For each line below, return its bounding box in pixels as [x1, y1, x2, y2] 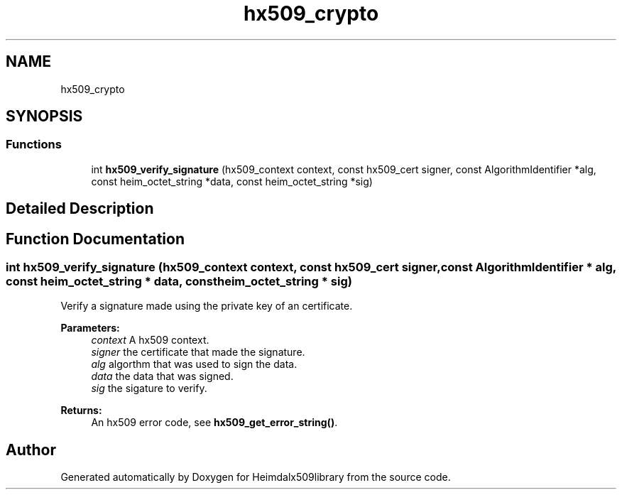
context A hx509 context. [91, 334, 209, 347]
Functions [6, 137, 62, 152]
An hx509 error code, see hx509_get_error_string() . [91, 416, 338, 429]
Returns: [60, 404, 102, 417]
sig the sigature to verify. [91, 382, 207, 395]
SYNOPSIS [6, 107, 83, 126]
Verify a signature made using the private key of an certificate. [60, 300, 353, 312]
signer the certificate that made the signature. [91, 346, 305, 359]
